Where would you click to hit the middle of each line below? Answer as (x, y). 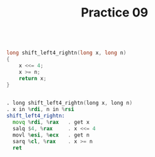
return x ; (33, 78)
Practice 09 (115, 13)
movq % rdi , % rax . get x (51, 122)
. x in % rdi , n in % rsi (40, 110)
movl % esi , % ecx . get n (51, 135)
